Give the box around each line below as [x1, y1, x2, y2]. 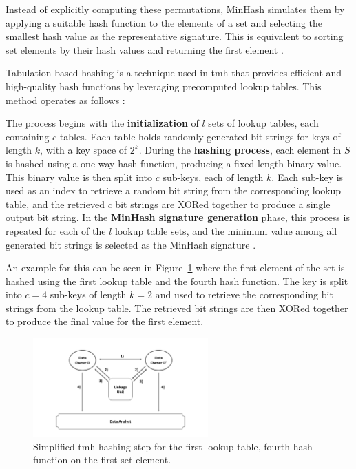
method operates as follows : [6, 92, 125, 107]
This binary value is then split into [6, 169, 153, 184]
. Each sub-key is [271, 169, 344, 184]
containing [6, 129, 50, 143]
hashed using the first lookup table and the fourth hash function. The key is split [6, 273, 348, 288]
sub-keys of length [50, 287, 127, 302]
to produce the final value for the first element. [6, 314, 204, 329]
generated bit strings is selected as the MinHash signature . [6, 237, 256, 251]
